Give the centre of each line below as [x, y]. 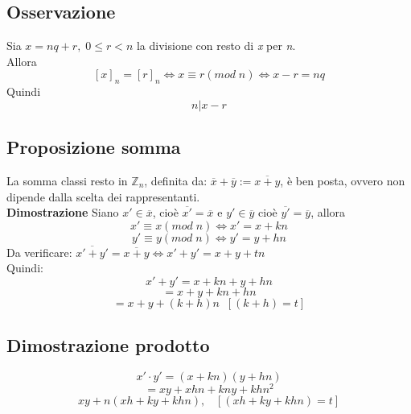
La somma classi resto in [67, 180]
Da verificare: [39, 252]
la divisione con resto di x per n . [216, 46]
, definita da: [176, 180]
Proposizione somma [94, 147]
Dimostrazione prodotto [108, 345]
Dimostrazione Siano [63, 212]
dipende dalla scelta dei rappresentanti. [103, 196]
